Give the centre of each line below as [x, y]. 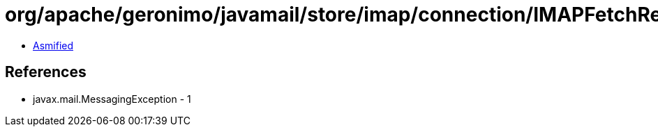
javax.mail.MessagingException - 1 [112, 99]
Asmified [53, 45]
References [46, 72]
